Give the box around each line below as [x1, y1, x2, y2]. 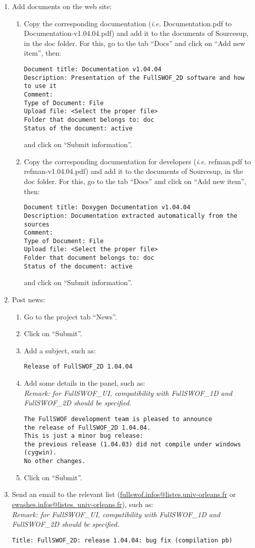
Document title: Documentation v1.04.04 [24, 65, 162, 73]
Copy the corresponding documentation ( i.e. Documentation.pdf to [24, 18, 232, 28]
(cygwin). [24, 449, 57, 456]
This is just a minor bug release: [24, 432, 143, 440]
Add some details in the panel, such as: [24, 378, 145, 388]
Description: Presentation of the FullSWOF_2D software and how [24, 74, 245, 81]
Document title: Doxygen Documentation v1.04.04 [24, 204, 190, 211]
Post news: [12, 294, 45, 305]
